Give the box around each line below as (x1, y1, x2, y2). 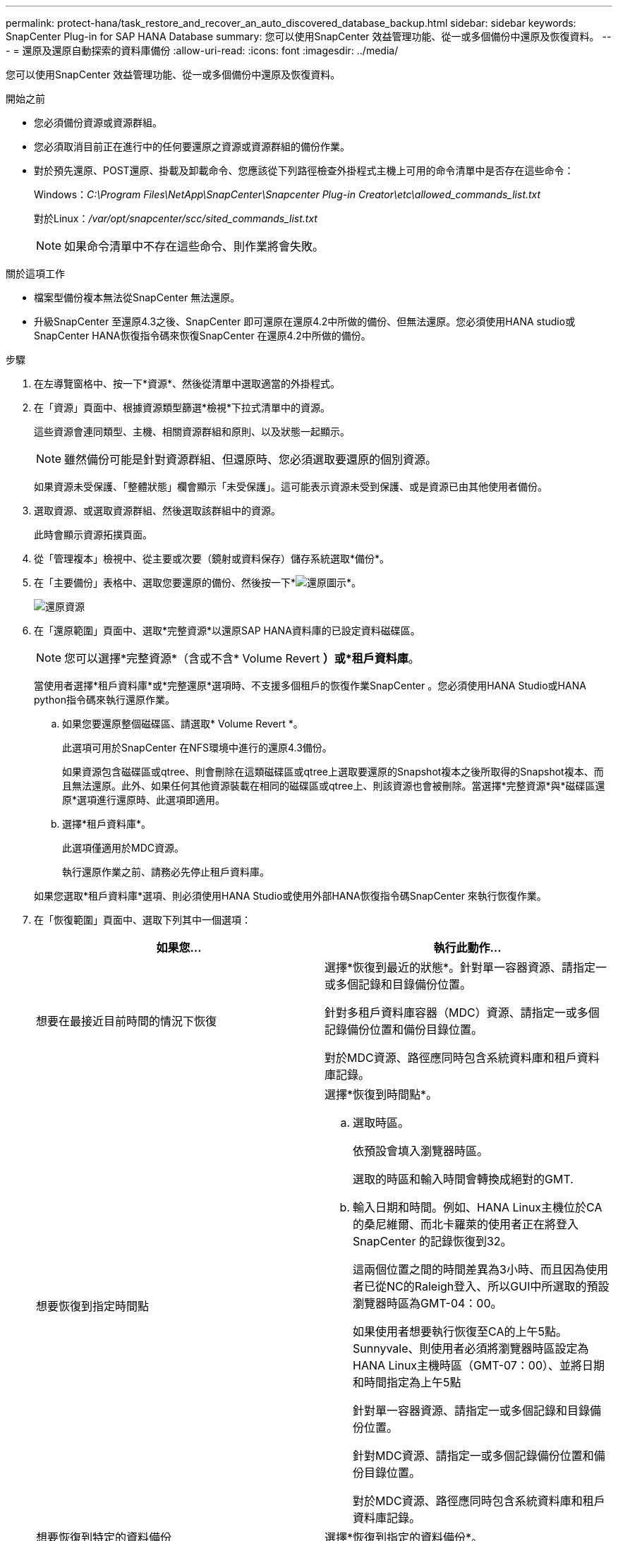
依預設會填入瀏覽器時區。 (353, 1144, 489, 1158)
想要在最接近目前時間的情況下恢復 (36, 1014, 217, 1028)
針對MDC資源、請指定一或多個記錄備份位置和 (353, 1449, 594, 1463)
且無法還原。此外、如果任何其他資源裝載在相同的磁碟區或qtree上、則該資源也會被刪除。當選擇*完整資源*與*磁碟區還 (62, 780, 605, 792)
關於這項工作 (6, 267, 65, 279)
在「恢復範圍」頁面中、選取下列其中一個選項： (34, 914, 251, 926)
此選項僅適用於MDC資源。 (62, 842, 184, 854)
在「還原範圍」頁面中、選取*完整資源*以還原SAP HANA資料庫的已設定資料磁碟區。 (34, 624, 420, 636)
